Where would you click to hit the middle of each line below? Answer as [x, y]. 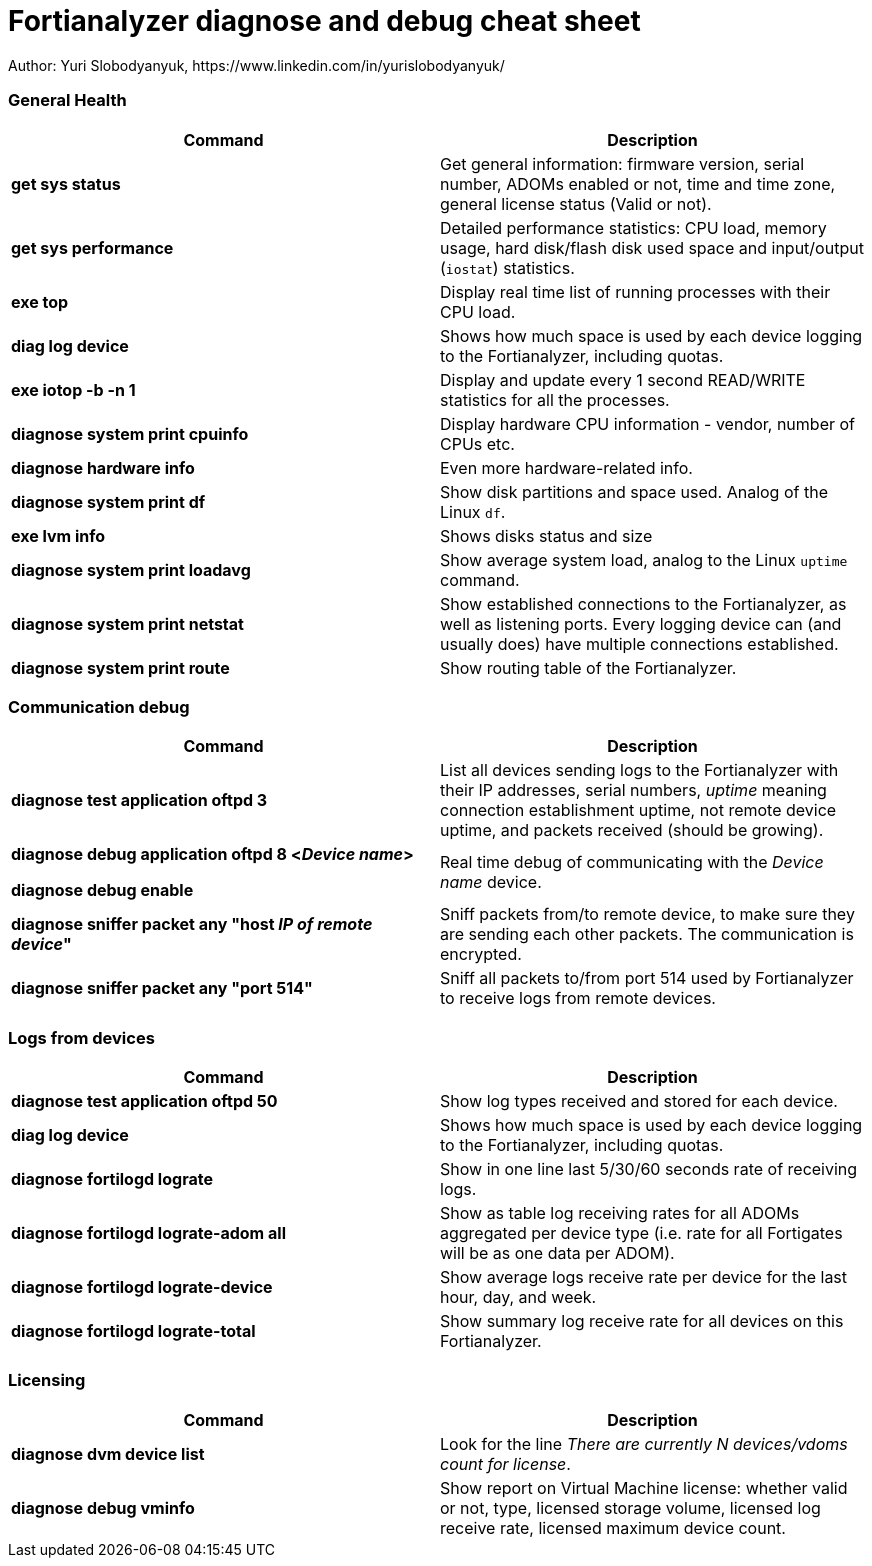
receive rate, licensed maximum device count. [613, 1527]
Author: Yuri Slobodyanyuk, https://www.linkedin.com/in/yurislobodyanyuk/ [256, 65]
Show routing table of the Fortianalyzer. [588, 667]
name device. [491, 882]
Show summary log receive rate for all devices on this [642, 1321]
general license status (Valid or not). [576, 203]
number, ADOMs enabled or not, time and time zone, [638, 183]
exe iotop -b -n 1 [73, 389]
